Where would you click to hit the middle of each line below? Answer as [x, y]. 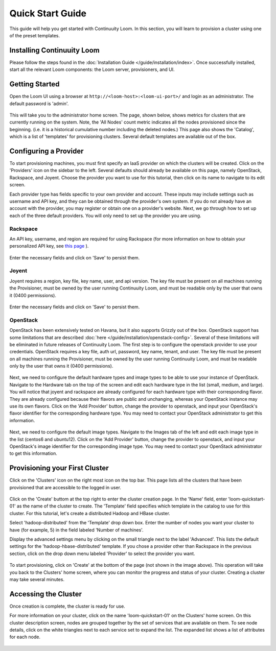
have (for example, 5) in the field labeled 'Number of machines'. [76, 530]
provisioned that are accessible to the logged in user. [65, 487]
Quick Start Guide [48, 13]
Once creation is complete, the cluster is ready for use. [67, 606]
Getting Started [34, 84]
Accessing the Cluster [45, 594]
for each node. [25, 637]
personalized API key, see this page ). [49, 246]
